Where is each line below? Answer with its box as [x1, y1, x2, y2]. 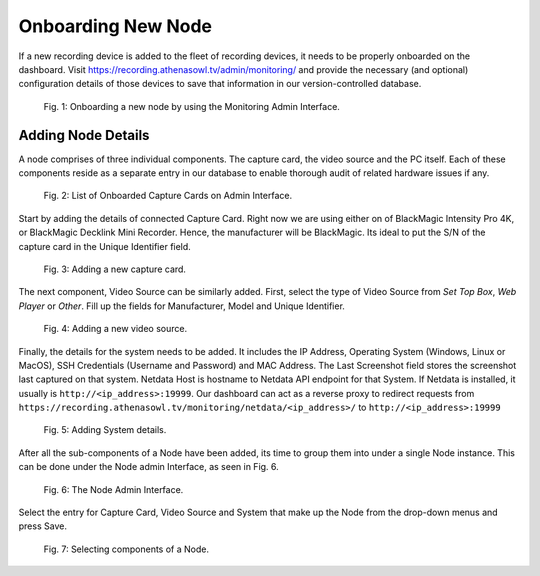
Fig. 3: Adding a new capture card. [43, 263, 187, 275]
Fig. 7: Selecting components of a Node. [43, 543, 210, 555]
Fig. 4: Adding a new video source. [43, 323, 188, 335]
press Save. [18, 520, 67, 532]
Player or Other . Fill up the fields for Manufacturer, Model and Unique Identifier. [18, 300, 345, 312]
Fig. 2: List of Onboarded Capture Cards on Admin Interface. [43, 190, 293, 202]
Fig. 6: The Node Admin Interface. [43, 483, 184, 495]
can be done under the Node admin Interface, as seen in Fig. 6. [18, 461, 279, 473]
